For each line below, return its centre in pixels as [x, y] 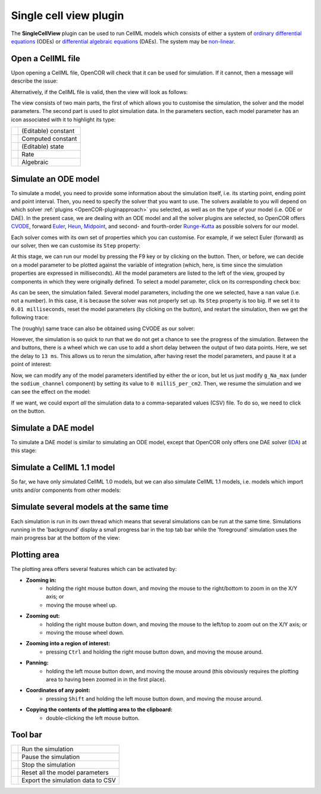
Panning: [37, 663]
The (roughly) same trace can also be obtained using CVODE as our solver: [103, 328]
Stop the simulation [48, 765]
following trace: [30, 318]
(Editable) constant [48, 131]
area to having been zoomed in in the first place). [106, 679]
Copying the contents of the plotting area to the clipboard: [99, 710]
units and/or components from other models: [66, 490]
